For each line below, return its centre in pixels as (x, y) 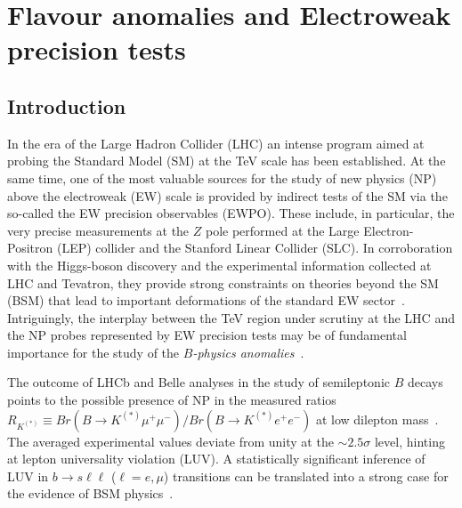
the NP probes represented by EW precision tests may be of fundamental (207, 335)
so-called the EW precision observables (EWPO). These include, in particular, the (231, 213)
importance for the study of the (93, 352)
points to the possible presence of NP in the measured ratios (172, 400)
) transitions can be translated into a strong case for (306, 476)
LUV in (28, 476)
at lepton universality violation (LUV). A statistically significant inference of (216, 459)
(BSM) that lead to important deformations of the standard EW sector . (206, 300)
